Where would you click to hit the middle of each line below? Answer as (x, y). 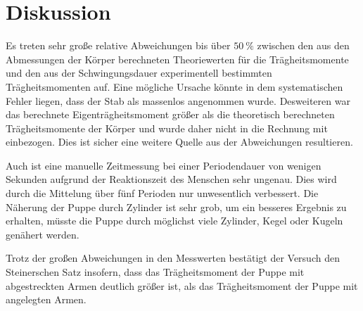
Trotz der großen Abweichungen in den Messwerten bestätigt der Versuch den (173, 258)
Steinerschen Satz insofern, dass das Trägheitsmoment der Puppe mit (155, 272)
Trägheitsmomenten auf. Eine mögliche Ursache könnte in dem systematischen (174, 86)
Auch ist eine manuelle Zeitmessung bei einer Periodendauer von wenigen (164, 165)
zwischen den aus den (303, 45)
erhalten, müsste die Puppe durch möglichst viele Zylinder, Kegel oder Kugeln (174, 221)
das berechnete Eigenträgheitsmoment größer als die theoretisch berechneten (170, 114)
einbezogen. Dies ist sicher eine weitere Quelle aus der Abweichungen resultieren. (179, 142)
